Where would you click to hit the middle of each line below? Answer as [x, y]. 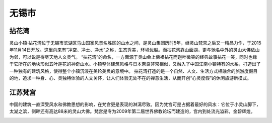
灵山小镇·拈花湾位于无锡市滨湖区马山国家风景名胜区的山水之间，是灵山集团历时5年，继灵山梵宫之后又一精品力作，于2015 [135, 43]
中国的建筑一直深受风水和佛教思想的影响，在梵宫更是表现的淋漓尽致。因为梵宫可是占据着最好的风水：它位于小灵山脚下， [135, 104]
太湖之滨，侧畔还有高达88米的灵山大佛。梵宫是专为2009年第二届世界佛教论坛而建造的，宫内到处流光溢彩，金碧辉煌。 [132, 111]
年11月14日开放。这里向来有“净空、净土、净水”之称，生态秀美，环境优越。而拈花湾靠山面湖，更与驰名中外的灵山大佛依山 [134, 50]
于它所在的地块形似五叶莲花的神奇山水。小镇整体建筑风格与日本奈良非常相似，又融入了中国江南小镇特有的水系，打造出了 [135, 64]
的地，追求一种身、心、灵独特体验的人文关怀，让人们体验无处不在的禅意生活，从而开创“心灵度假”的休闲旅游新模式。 [130, 78]
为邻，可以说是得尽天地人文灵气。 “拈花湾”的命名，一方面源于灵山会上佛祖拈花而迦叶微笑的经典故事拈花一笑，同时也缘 [133, 57]
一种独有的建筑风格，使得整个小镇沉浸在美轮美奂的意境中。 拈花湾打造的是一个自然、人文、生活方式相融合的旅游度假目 [133, 71]
